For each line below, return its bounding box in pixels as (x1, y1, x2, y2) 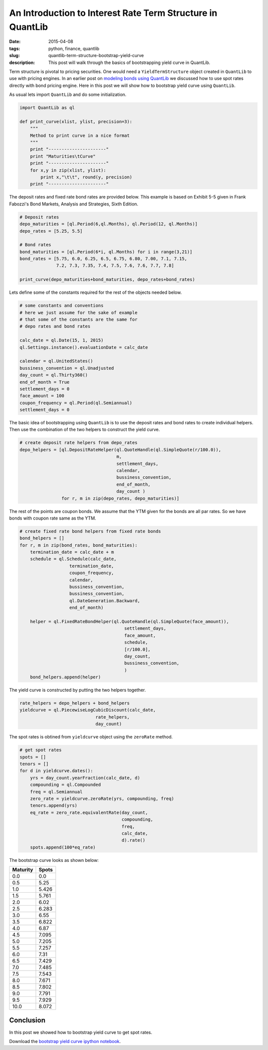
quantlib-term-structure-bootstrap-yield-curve (48, 53, 144, 59)
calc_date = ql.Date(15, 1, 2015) (19, 337, 104, 343)
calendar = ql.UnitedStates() (19, 358, 93, 364)
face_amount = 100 (19, 393, 65, 399)
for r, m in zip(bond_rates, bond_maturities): (19, 542, 137, 548)
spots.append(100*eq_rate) (30, 844, 96, 850)
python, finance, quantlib (48, 45, 99, 52)
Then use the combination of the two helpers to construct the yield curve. (9, 427, 160, 433)
